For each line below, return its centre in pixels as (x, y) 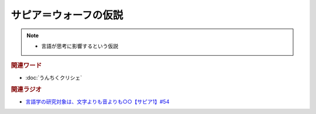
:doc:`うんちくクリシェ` (54, 77)
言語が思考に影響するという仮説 (80, 46)
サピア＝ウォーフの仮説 (67, 15)
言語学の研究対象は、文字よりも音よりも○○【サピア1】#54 (97, 101)
